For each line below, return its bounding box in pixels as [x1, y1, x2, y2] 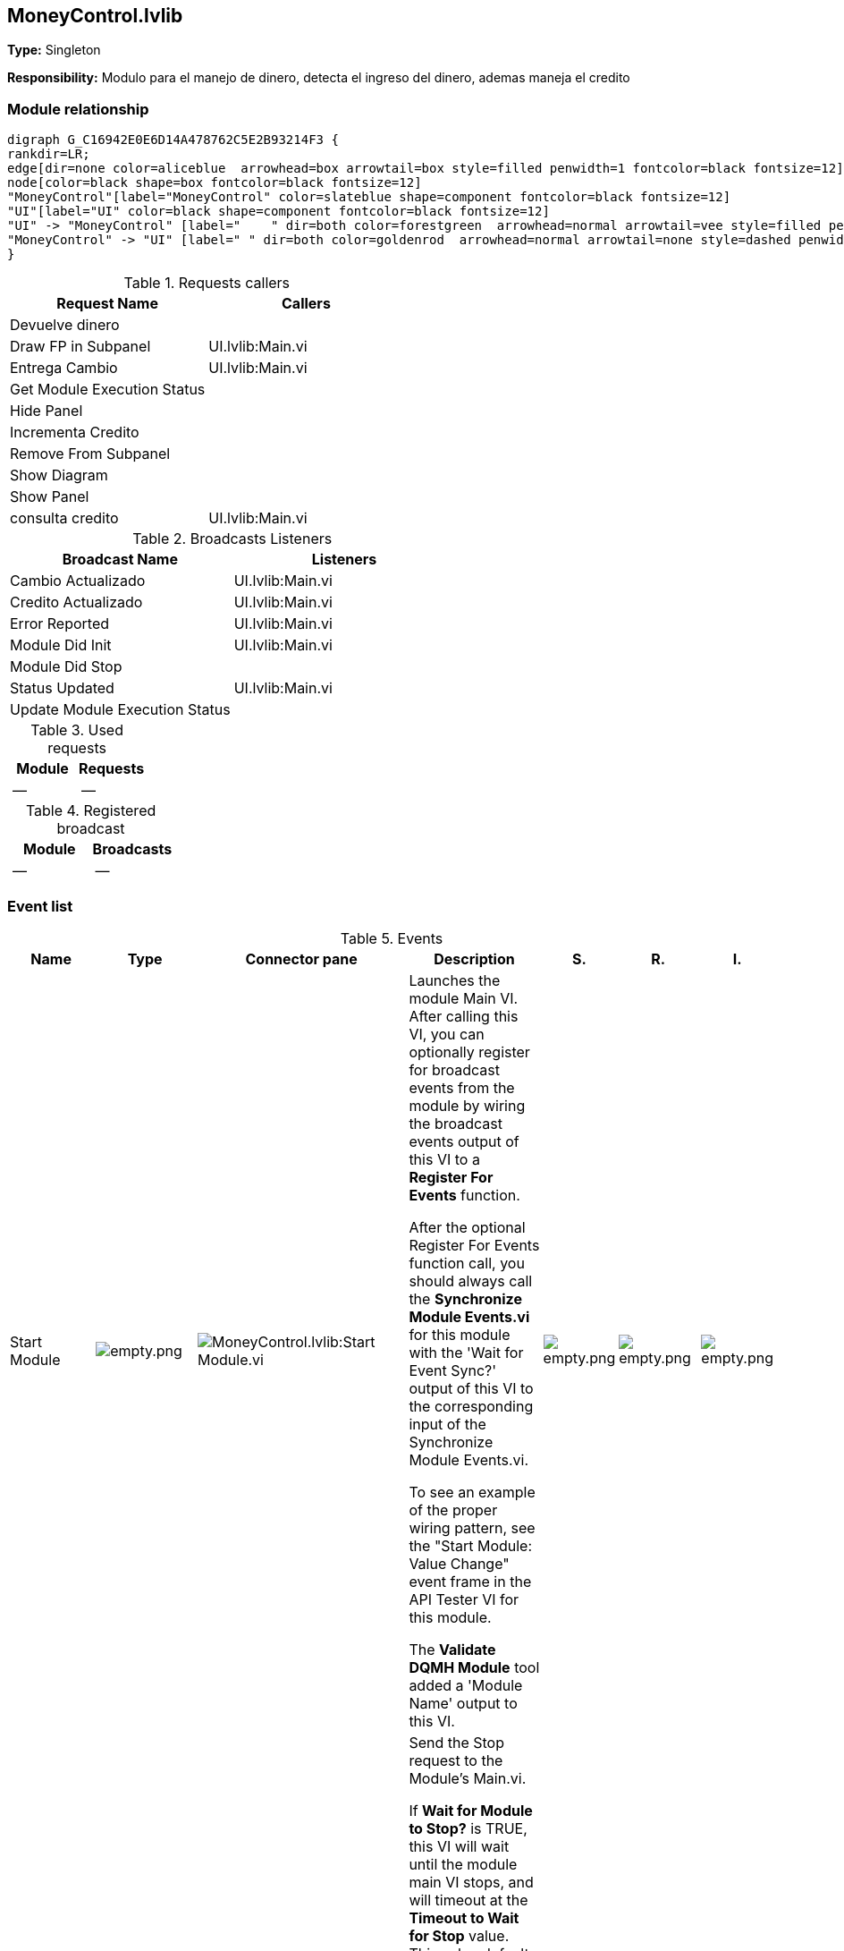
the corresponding [409, 1396, 534, 1415]
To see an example [409, 1482, 536, 1501]
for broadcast [409, 1060, 500, 1079]
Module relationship [7, 99, 149, 118]
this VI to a [409, 1149, 480, 1168]
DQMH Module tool [409, 1658, 540, 1676]
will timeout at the [409, 1890, 528, 1909]
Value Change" [409, 1554, 510, 1573]
